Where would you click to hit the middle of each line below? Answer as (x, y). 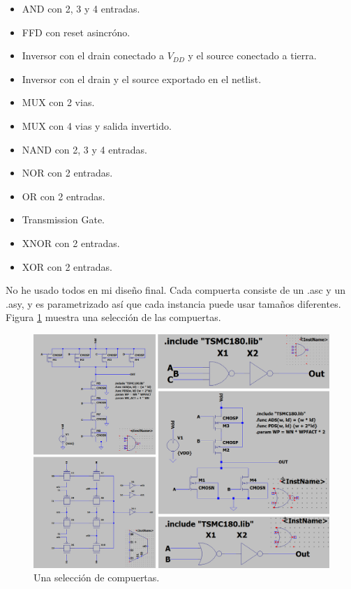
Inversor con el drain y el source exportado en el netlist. (142, 79)
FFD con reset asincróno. (76, 32)
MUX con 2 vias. (58, 102)
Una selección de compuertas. (97, 577)
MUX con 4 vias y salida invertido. (97, 125)
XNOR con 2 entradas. (71, 243)
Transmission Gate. (63, 219)
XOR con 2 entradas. (67, 266)
